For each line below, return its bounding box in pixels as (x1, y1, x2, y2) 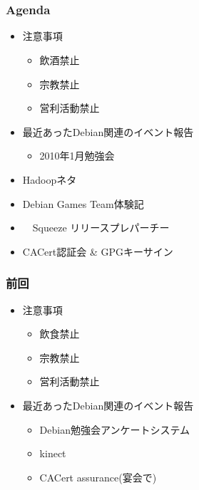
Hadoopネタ (22, 172, 77, 187)
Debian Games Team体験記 (22, 196, 144, 211)
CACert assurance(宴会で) (39, 469, 157, 484)
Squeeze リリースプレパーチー (32, 220, 170, 235)
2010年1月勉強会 (39, 148, 115, 163)
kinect (39, 446, 66, 461)
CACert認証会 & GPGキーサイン (22, 244, 173, 259)
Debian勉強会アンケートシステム (39, 422, 190, 437)
